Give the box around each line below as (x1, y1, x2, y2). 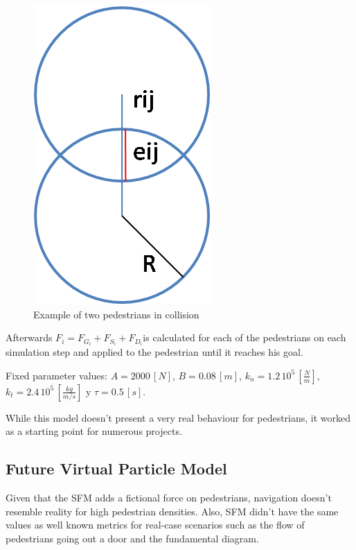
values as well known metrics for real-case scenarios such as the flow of (6, 517, 305, 532)
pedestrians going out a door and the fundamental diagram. (6, 531, 259, 546)
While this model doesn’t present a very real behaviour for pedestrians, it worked (6, 410, 351, 424)
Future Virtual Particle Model (6, 458, 227, 479)
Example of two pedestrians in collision (33, 307, 199, 321)
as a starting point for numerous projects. (6, 424, 182, 438)
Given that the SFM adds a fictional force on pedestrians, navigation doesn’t (6, 490, 332, 505)
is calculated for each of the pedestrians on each (143, 330, 346, 345)
